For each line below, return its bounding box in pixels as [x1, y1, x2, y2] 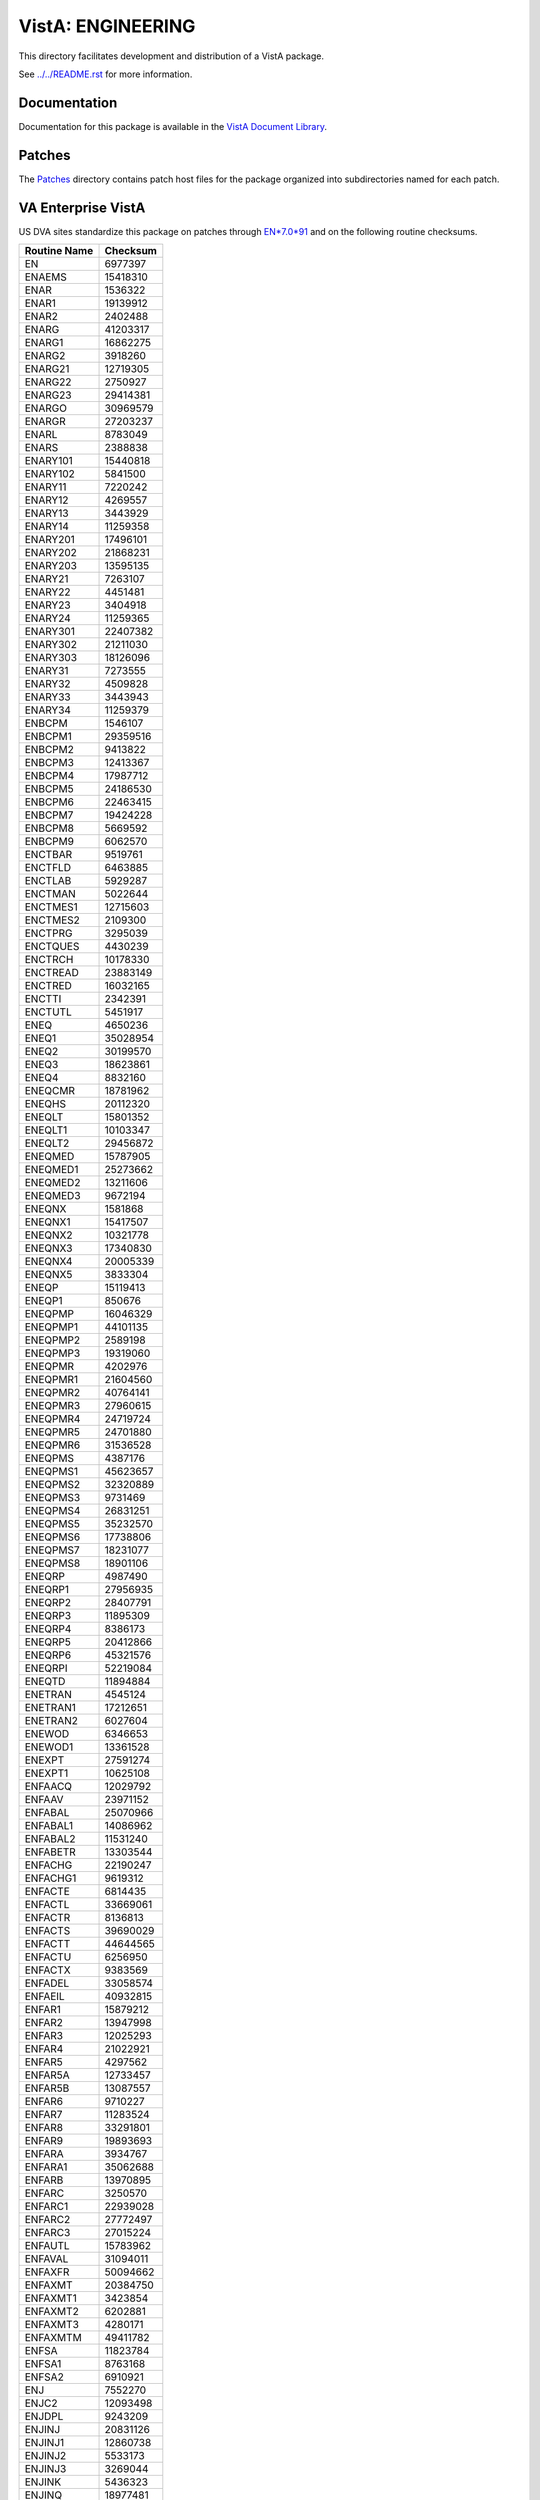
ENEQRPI [24, 1661, 69, 1675]
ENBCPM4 [24, 769, 75, 783]
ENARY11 [24, 480, 67, 494]
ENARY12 [24, 493, 69, 507]
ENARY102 [24, 467, 75, 481]
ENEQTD [24, 1675, 66, 1689]
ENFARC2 [24, 2213, 71, 2227]
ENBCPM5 [24, 782, 74, 796]
